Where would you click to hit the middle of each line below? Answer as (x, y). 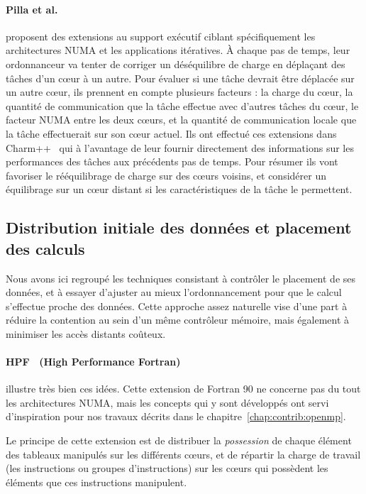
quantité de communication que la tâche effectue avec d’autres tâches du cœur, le (182, 105)
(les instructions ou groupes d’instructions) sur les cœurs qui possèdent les (167, 468)
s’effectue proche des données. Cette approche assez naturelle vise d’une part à (177, 306)
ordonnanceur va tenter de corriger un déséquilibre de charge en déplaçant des (176, 64)
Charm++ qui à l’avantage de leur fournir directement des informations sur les (180, 147)
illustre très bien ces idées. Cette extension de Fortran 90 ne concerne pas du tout (183, 389)
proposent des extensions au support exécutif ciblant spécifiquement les (161, 36)
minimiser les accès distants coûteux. (86, 333)
